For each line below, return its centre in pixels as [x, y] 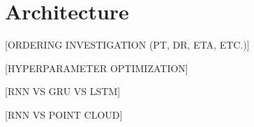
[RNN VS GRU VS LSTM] [63, 91]
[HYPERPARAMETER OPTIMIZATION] [97, 68]
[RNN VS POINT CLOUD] [64, 114]
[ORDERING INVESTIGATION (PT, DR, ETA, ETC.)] [127, 45]
